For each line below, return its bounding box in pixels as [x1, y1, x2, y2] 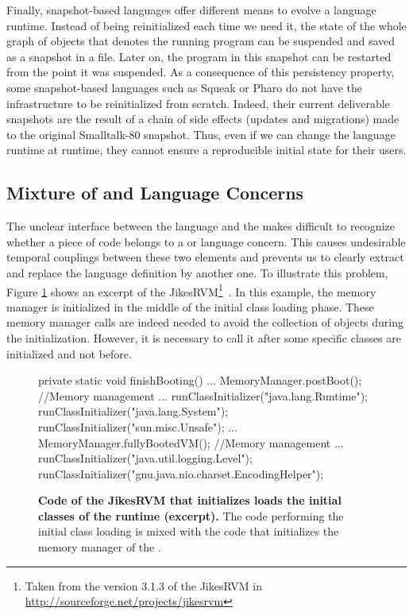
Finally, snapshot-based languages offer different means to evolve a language [6, 2, 376, 17]
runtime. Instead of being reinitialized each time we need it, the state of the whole [6, 17, 407, 33]
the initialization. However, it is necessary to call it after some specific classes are [6, 329, 401, 346]
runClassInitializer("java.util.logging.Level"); [38, 450, 253, 466]
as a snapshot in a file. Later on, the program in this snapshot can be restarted [6, 48, 392, 64]
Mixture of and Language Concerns [6, 180, 304, 205]
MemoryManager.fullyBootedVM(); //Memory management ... [38, 434, 344, 451]
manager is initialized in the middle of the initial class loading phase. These [6, 298, 374, 315]
